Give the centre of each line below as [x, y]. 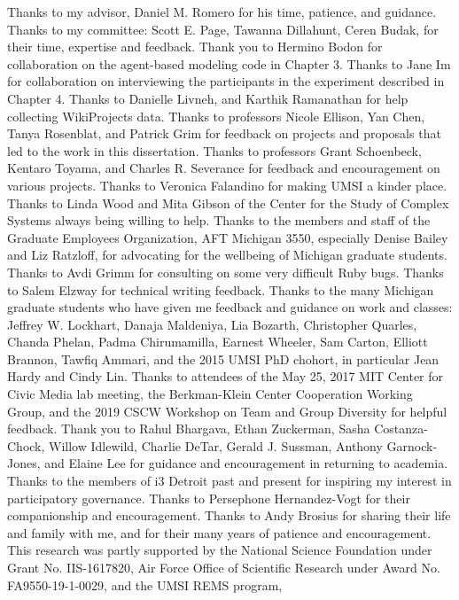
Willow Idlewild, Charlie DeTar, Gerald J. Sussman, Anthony [216, 445]
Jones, [24, 463]
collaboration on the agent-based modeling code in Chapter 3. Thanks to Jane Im [229, 63]
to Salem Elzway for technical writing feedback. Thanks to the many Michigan [221, 289]
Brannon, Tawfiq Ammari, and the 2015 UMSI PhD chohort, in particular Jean [223, 358]
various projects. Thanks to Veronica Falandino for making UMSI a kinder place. [227, 185]
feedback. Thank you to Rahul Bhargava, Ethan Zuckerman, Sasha [189, 429]
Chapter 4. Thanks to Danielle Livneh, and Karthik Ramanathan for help [208, 98]
